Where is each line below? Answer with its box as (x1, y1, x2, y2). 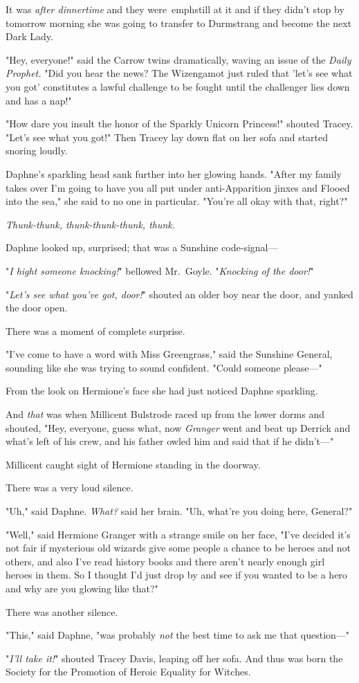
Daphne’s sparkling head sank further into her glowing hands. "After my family (6, 166, 342, 181)
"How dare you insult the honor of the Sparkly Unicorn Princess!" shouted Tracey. (6, 116, 353, 131)
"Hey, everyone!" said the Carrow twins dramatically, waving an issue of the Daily (6, 52, 351, 66)
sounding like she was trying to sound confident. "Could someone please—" (6, 360, 322, 374)
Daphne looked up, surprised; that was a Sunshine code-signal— (6, 240, 278, 255)
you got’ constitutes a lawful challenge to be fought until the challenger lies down (6, 79, 350, 93)
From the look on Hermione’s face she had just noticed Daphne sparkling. (6, 383, 318, 398)
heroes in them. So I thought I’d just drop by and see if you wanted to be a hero (6, 567, 347, 582)
